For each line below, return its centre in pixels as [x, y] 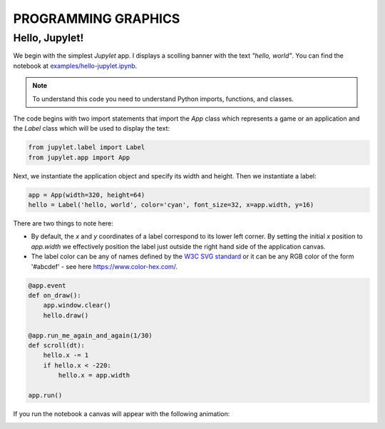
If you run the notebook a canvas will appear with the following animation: [122, 413]
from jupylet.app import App [79, 157]
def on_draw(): [55, 295]
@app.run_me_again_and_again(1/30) [90, 335]
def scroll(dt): [57, 345]
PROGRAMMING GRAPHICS [97, 19]
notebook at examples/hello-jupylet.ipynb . [75, 66]
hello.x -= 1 [66, 355]
